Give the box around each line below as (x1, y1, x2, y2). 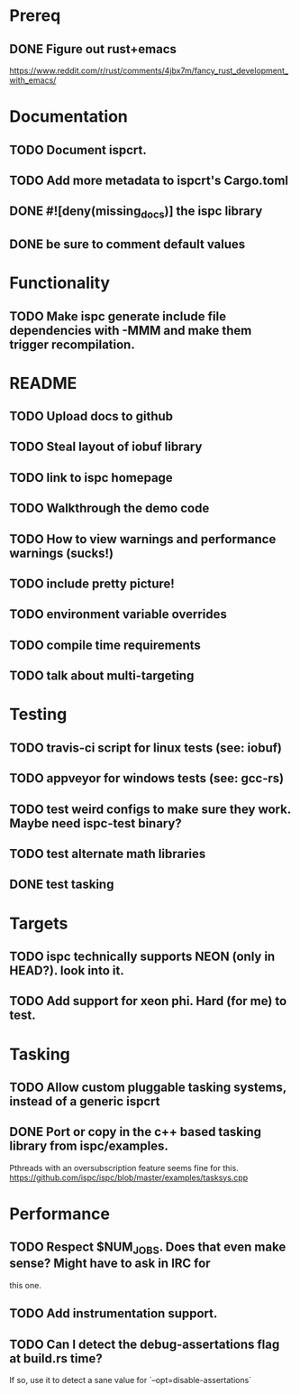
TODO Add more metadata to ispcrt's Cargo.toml (9, 172, 288, 188)
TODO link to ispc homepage (9, 470, 173, 485)
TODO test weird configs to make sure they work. (9, 801, 291, 817)
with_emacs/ (9, 75, 57, 86)
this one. (9, 1279, 42, 1290)
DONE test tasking (9, 877, 114, 892)
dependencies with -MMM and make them (9, 322, 252, 338)
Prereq (9, 5, 61, 26)
